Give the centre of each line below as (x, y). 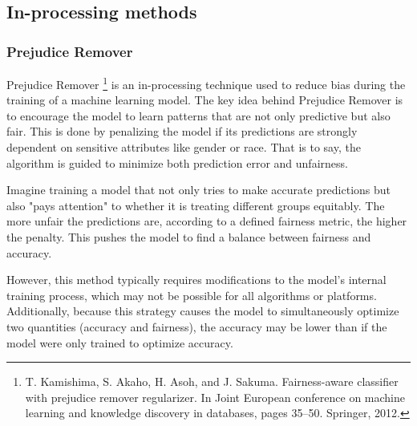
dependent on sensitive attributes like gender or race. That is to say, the (184, 147)
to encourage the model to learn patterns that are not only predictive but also (198, 115)
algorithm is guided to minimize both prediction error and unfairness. (177, 162)
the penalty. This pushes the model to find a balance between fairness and (189, 237)
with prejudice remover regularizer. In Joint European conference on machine (215, 397)
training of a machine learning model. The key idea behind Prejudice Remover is (205, 100)
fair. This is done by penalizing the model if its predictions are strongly (182, 131)
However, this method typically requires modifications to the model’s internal (196, 280)
